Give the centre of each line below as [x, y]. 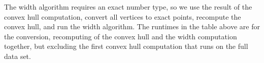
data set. [18, 56]
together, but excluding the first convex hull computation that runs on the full [126, 46]
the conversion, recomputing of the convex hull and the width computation [121, 36]
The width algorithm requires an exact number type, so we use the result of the [128, 7]
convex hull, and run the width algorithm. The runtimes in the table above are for [132, 26]
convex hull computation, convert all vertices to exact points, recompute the [123, 16]
